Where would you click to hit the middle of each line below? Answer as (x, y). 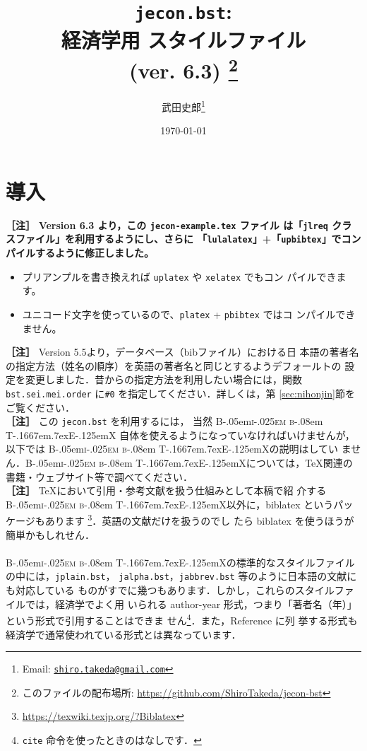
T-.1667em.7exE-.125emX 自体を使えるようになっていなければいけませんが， (180, 435)
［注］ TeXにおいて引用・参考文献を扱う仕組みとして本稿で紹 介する (166, 490)
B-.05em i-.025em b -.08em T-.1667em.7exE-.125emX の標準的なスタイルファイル (180, 562)
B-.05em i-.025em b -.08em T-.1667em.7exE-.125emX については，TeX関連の (189, 463)
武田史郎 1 (183, 105)
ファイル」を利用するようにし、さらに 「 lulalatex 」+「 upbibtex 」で (178, 239)
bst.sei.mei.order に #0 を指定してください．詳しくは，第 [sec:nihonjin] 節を (181, 393)
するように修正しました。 (94, 253)
